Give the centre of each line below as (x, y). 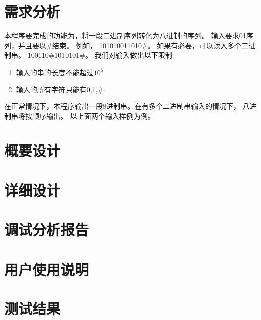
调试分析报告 (47, 230)
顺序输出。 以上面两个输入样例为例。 (93, 116)
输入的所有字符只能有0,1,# (60, 89)
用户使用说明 (47, 269)
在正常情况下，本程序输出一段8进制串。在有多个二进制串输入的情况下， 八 (127, 106)
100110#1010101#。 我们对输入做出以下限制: (101, 55)
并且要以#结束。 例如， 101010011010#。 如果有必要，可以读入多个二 (133, 45)
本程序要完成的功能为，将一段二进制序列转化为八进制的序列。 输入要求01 (125, 36)
